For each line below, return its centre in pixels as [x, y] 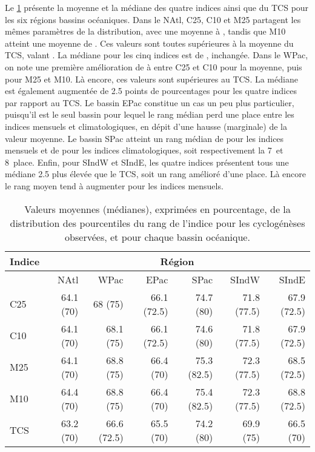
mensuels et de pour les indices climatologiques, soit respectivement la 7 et [144, 150]
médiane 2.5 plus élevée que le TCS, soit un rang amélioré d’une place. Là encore [156, 174]
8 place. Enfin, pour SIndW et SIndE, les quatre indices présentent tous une [147, 162]
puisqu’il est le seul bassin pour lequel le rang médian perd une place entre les [150, 114]
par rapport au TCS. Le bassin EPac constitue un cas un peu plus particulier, [150, 102]
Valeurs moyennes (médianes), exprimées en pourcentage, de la [157, 209]
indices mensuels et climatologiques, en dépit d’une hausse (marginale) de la [146, 126]
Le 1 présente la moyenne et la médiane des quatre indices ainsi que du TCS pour [157, 7]
